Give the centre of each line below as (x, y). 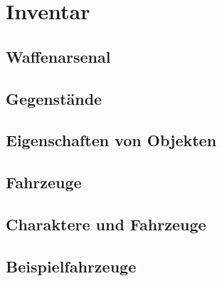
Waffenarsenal (58, 56)
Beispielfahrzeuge (71, 266)
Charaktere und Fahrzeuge (106, 224)
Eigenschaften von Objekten (111, 140)
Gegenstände (54, 98)
